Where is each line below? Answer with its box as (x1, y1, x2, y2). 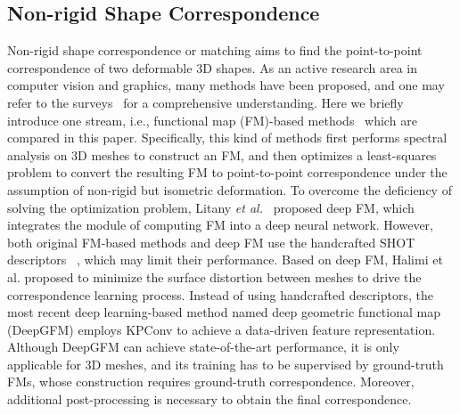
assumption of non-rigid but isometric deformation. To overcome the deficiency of (7, 180, 452, 199)
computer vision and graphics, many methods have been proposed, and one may (7, 76, 445, 94)
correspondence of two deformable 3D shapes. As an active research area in (7, 58, 418, 77)
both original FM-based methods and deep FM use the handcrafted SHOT (7, 232, 415, 251)
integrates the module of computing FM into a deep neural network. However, (7, 215, 433, 234)
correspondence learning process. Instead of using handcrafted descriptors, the (7, 285, 433, 304)
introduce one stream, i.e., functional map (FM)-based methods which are (7, 110, 417, 129)
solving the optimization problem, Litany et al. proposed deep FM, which (7, 198, 415, 216)
